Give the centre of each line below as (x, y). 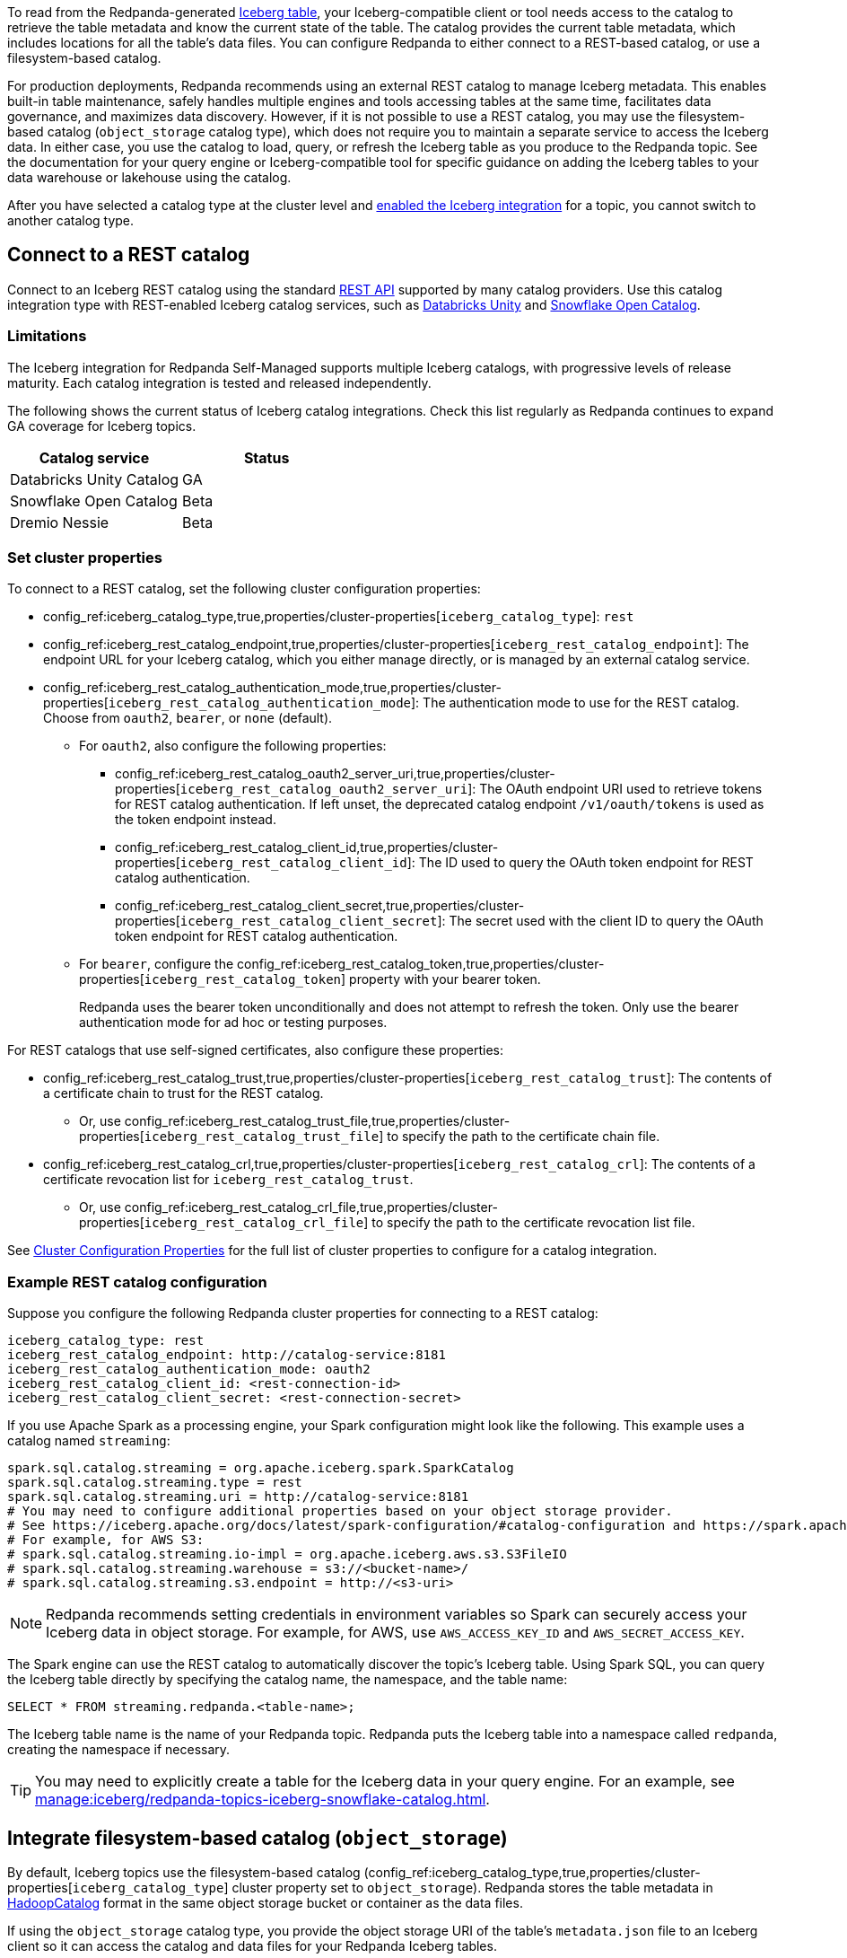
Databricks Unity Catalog (95, 479)
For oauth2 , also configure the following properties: (233, 746)
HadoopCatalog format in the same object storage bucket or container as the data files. (265, 1902)
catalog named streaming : (89, 1441)
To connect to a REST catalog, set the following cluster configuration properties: (244, 589)
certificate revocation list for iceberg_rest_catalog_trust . (228, 1180)
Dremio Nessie (60, 522)
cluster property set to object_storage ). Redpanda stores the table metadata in (472, 1887)
